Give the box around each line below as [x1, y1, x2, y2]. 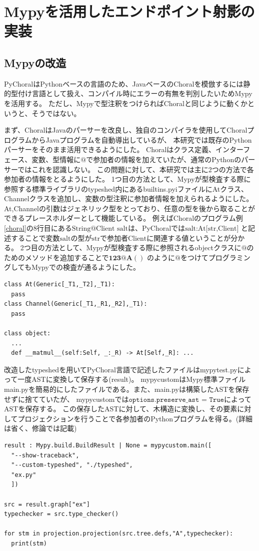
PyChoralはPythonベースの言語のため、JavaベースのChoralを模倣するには [4, 78, 243, 89]
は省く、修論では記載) [4, 423, 77, 433]
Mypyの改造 [4, 55, 66, 70]
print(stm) [11, 539, 47, 547]
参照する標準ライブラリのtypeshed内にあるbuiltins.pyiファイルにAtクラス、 [4, 183, 248, 194]
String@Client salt [71, 225, 128, 233]
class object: [4, 330, 51, 337]
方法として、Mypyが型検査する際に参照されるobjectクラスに [44, 242, 241, 253]
